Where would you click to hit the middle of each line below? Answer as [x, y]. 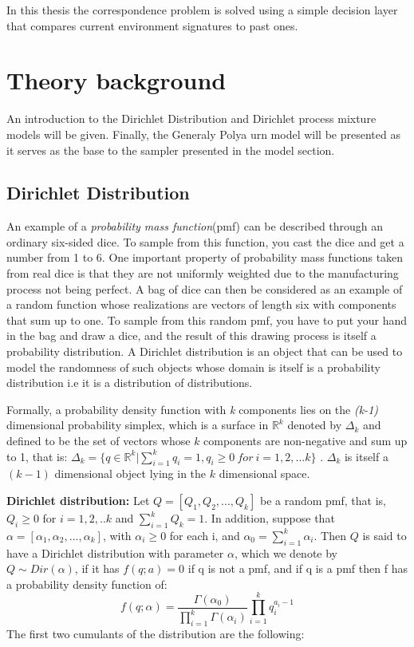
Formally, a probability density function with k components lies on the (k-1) [193, 409]
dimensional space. [264, 473]
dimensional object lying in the [130, 473]
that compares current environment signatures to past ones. [152, 25]
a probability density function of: [87, 584]
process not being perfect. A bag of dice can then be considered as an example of [205, 288]
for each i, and [205, 535]
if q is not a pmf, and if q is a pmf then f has [298, 568]
